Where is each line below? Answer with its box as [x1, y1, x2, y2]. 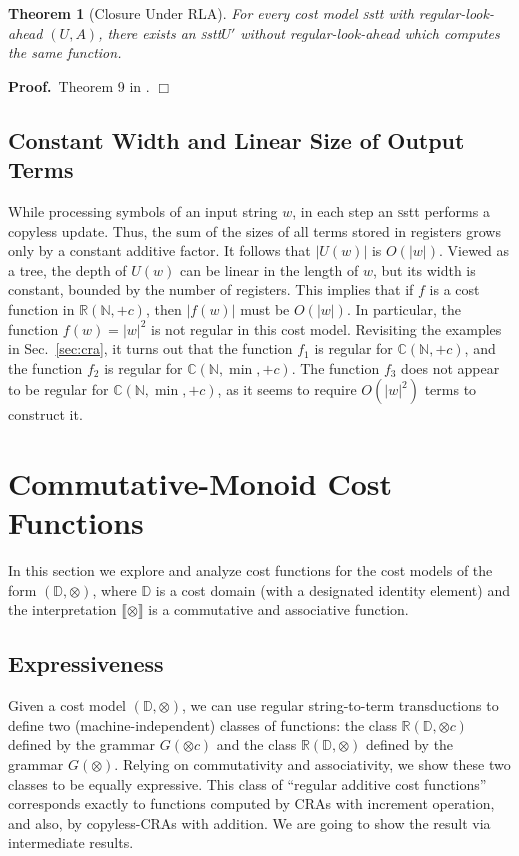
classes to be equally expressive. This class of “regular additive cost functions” [8, 773, 487, 794]
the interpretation [8, 599, 117, 620]
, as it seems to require [217, 379, 357, 400]
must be [240, 298, 290, 319]
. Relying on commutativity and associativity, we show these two [114, 753, 511, 774]
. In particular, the [346, 298, 461, 319]
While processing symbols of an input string [8, 200, 278, 221]
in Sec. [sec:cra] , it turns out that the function [8, 338, 293, 359]
